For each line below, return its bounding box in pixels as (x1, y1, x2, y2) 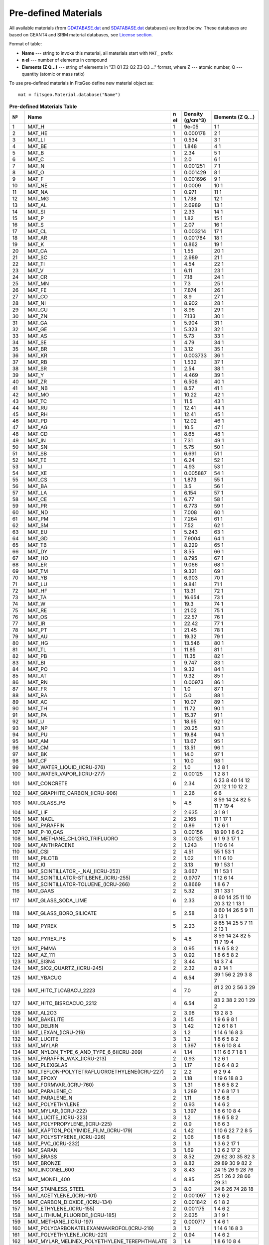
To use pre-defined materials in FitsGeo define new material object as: (9, 80, 154, 86)
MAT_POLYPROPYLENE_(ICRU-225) (27, 1120, 112, 1127)
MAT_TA (27, 594, 47, 601)
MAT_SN (27, 444, 48, 451)
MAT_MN (27, 280, 49, 287)
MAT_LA (27, 490, 47, 497)
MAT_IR (27, 620, 46, 627)
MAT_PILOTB (27, 855, 58, 862)
